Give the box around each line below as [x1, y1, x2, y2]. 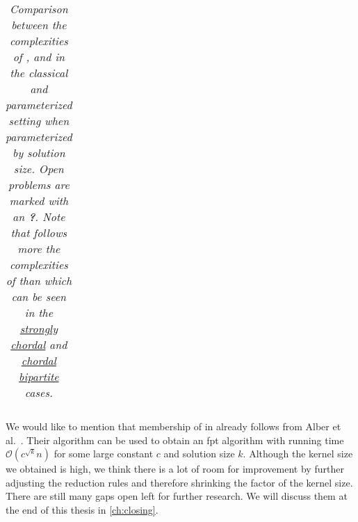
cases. [24, 384, 53, 400]
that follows [10, 225, 67, 240]
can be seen [11, 288, 67, 304]
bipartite [19, 368, 59, 384]
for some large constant [54, 446, 154, 461]
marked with [9, 193, 69, 209]
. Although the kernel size [243, 446, 353, 461]
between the [11, 17, 67, 33]
